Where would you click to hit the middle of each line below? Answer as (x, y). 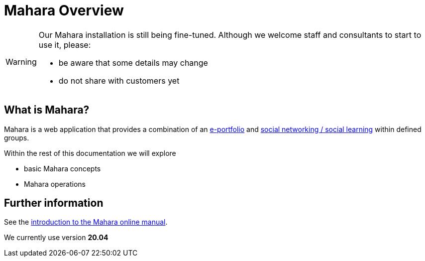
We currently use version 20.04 (56, 238)
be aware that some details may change (133, 63)
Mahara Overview (64, 10)
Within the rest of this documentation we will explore (90, 153)
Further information (54, 203)
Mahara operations (55, 184)
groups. (17, 137)
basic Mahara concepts (62, 168)
